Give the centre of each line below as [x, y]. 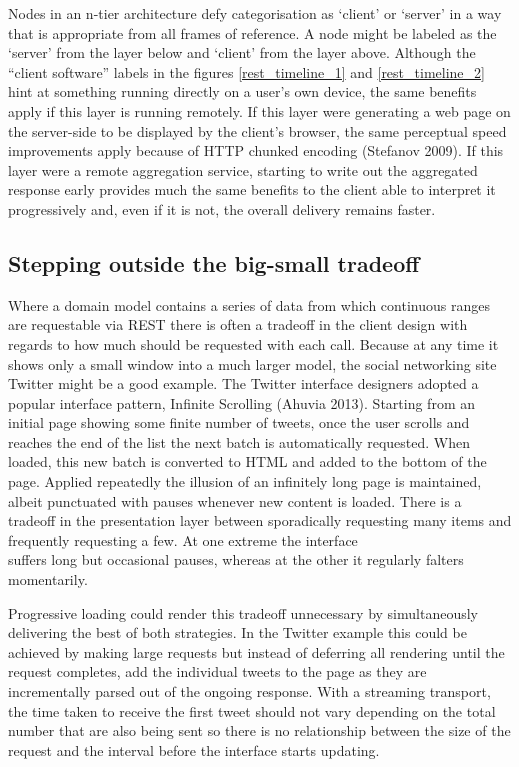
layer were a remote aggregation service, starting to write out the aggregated [243, 169]
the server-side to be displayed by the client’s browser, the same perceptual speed [257, 130]
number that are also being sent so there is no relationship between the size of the [259, 730]
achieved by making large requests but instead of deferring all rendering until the [256, 651]
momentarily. [48, 579]
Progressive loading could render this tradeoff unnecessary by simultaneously [243, 612]
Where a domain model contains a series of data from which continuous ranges [249, 304]
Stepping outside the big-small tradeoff [214, 262]
